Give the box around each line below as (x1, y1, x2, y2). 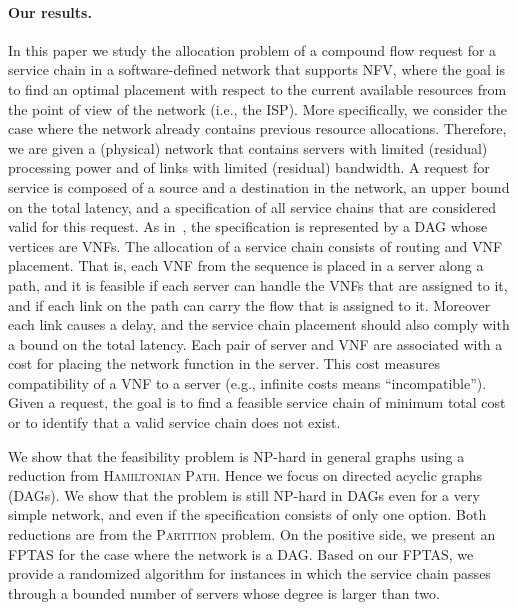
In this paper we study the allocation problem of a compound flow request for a (8, 39, 497, 60)
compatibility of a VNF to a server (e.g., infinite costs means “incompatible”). (8, 372, 487, 393)
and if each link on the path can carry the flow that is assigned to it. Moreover (8, 294, 491, 315)
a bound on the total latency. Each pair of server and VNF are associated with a (8, 333, 503, 354)
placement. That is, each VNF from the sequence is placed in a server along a (8, 255, 484, 276)
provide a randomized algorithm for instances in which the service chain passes (8, 563, 491, 584)
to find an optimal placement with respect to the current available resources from (8, 78, 507, 99)
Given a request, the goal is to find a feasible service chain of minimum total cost (8, 392, 506, 413)
